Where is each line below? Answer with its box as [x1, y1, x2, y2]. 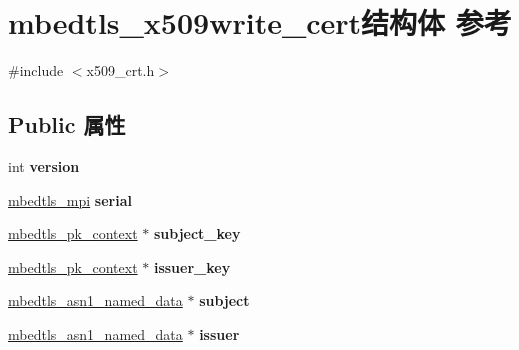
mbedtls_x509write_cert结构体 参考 [8, 2, 512, 43]
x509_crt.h [86, 60, 155, 81]
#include [8, 60, 64, 81]
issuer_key [153, 256, 231, 277]
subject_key [153, 223, 241, 244]
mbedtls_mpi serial [8, 189, 132, 210]
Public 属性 [8, 109, 126, 140]
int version [8, 155, 80, 176]
